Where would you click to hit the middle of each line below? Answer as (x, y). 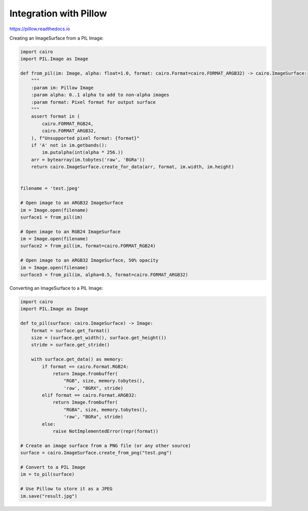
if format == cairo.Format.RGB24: (85, 367)
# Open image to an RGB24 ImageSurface (70, 232)
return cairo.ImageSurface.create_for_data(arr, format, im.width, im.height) (133, 167)
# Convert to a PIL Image (53, 467)
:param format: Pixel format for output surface (93, 102)
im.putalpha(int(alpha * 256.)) (82, 152)
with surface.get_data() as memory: (77, 359)
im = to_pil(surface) (47, 474)
